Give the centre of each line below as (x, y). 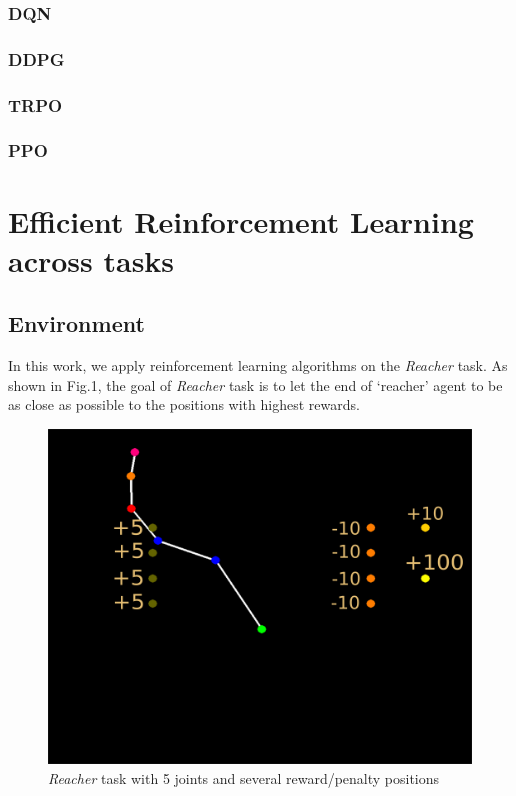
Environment (76, 323)
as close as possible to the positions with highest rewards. (184, 404)
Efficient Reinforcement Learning (241, 220)
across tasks (91, 259)
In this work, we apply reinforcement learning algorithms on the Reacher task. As (258, 365)
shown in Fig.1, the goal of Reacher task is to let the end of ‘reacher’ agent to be (255, 384)
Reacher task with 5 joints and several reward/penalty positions (244, 777)
